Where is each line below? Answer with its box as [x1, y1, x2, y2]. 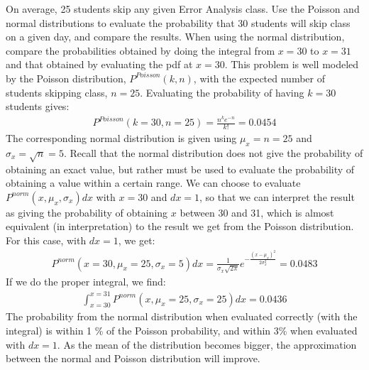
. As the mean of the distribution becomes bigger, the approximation [57, 337, 357, 352]
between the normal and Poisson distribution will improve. [6, 351, 260, 366]
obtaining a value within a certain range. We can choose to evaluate [6, 175, 301, 190]
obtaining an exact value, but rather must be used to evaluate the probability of [6, 161, 355, 176]
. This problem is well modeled [224, 57, 359, 72]
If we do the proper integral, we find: [6, 274, 166, 289]
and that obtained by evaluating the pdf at [6, 57, 193, 72]
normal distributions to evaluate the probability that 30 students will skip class [6, 15, 351, 30]
